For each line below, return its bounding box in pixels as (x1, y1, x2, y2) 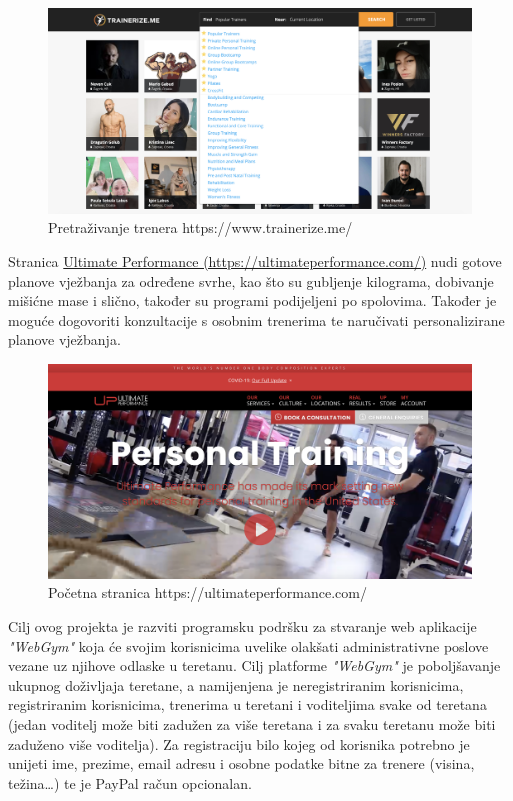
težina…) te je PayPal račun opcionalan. (8, 772, 252, 793)
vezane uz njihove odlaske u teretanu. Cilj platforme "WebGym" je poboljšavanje (8, 655, 501, 676)
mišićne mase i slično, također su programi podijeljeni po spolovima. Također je (8, 290, 497, 311)
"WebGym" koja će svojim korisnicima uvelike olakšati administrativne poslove (8, 635, 489, 656)
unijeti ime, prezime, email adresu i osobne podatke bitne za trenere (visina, (8, 753, 475, 774)
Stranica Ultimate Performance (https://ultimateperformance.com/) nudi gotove (8, 250, 502, 271)
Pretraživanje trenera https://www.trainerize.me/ (48, 217, 353, 238)
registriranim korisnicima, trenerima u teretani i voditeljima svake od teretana (8, 694, 487, 715)
